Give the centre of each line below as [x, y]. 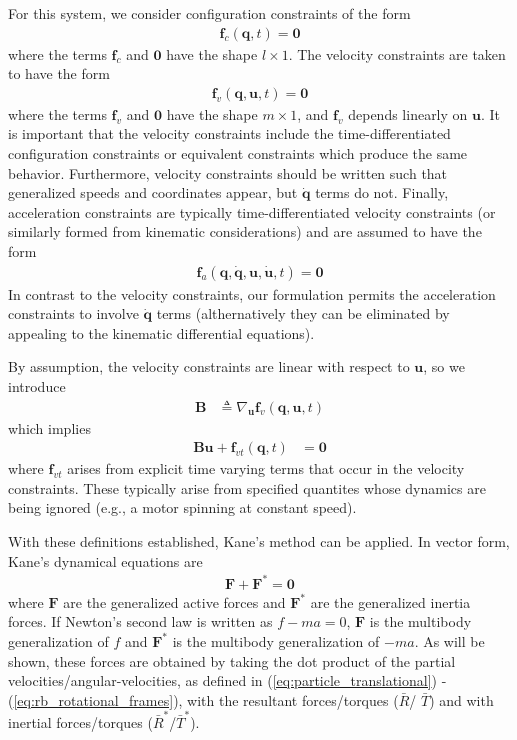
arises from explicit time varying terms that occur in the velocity [266, 468]
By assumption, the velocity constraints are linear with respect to [209, 366]
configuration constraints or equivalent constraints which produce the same [238, 153]
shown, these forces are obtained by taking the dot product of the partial [232, 660]
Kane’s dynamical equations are [105, 560]
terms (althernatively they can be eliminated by [303, 313]
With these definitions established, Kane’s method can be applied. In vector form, [259, 541]
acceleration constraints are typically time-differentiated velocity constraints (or [252, 211]
